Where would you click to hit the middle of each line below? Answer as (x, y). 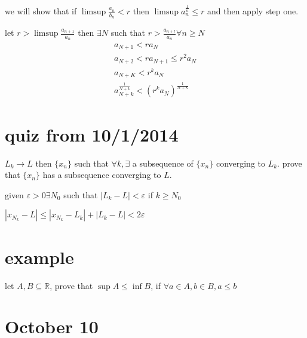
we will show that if (41, 11)
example (39, 256)
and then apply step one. (253, 11)
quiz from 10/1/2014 (92, 134)
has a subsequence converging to (102, 175)
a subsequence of (163, 163)
